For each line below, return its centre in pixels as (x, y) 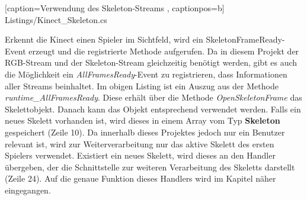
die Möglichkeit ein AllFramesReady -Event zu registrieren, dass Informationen (146, 74)
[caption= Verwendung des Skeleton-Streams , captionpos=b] (115, 8)
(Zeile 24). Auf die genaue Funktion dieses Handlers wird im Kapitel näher (140, 178)
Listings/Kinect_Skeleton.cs (56, 19)
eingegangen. (28, 190)
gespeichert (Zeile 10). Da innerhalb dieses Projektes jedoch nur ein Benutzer (145, 132)
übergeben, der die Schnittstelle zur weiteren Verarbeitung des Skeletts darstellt (150, 167)
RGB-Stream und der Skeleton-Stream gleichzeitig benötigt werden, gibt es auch (151, 62)
